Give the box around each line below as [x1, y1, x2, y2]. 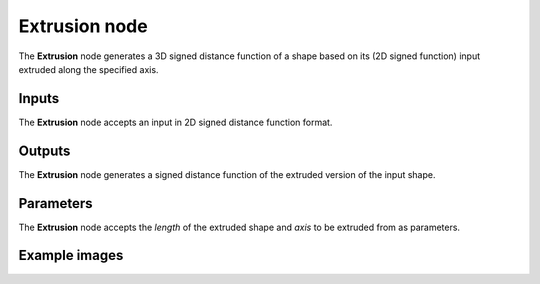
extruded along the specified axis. [18, 63, 159, 75]
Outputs [18, 142, 71, 159]
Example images [18, 247, 124, 264]
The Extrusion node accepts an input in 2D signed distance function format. [18, 116, 333, 128]
